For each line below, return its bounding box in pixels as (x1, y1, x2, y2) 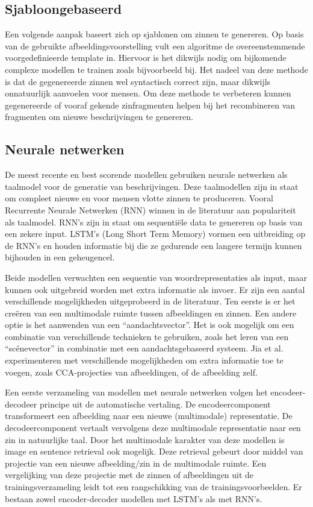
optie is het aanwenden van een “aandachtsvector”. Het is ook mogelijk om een (5, 318, 294, 331)
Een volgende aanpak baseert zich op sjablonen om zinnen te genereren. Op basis (5, 28, 304, 40)
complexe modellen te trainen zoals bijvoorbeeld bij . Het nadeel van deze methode (5, 63, 308, 75)
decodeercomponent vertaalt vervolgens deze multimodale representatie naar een (5, 421, 301, 434)
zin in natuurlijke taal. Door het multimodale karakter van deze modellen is (5, 433, 285, 446)
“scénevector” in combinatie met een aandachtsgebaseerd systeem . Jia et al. (5, 342, 284, 354)
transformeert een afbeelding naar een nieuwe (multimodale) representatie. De (5, 409, 293, 422)
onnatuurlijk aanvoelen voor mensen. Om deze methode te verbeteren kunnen (5, 87, 291, 99)
